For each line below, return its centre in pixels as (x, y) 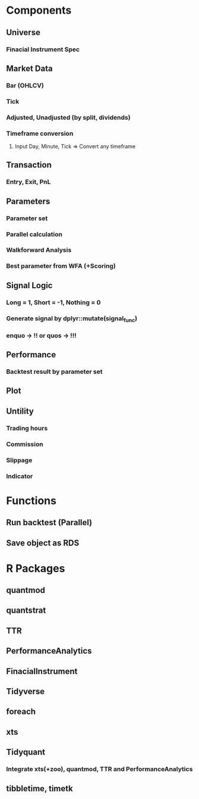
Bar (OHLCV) (25, 85)
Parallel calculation (34, 234)
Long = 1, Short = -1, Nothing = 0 (53, 302)
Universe (23, 32)
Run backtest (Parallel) (49, 522)
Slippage (19, 460)
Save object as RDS (43, 543)
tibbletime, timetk (40, 789)
